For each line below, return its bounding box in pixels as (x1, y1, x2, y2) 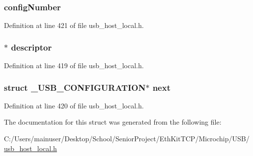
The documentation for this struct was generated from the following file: (4, 117, 222, 127)
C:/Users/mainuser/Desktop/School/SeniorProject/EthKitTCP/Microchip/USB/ (4, 133, 250, 144)
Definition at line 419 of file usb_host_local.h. (4, 60, 144, 71)
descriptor (11, 41, 52, 53)
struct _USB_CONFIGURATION (4, 81, 146, 93)
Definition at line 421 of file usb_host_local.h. (4, 20, 144, 30)
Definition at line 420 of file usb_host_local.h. (4, 100, 144, 110)
